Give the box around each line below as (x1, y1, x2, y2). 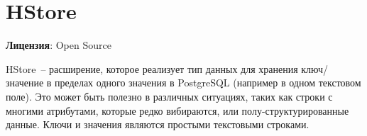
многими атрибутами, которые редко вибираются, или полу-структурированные (6, 103, 349, 118)
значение (6, 75, 44, 90)
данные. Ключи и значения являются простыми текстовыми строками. (6, 117, 310, 132)
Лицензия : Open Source (6, 38, 111, 52)
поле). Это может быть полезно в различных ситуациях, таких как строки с (6, 89, 333, 103)
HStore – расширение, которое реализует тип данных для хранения (6, 61, 298, 76)
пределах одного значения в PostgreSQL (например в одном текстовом (55, 75, 361, 90)
